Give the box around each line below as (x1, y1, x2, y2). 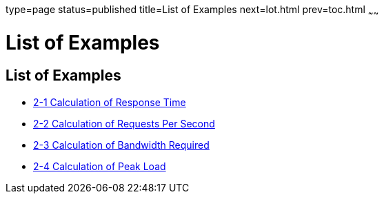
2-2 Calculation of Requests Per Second (33, 117, 215, 129)
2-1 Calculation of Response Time (33, 96, 186, 108)
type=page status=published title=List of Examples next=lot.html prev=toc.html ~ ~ (6, 3, 379, 18)
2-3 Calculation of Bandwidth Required (33, 138, 210, 151)
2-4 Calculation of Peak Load (33, 160, 166, 172)
